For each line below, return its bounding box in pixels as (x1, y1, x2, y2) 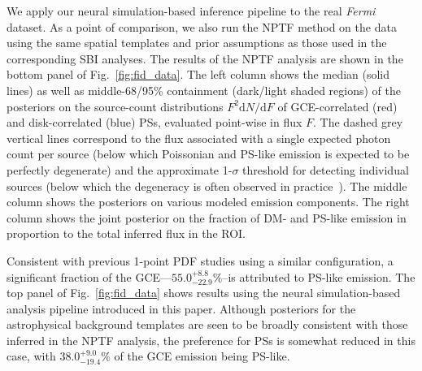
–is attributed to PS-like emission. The (222, 268, 415, 285)
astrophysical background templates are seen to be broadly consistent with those (7, 316, 408, 333)
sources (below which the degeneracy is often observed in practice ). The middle (7, 177, 407, 194)
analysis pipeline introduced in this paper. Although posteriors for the (7, 300, 356, 317)
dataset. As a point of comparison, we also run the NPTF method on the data (7, 18, 397, 35)
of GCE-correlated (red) (277, 97, 398, 114)
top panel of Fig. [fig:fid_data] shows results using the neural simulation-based (7, 284, 401, 301)
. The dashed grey (313, 114, 403, 131)
